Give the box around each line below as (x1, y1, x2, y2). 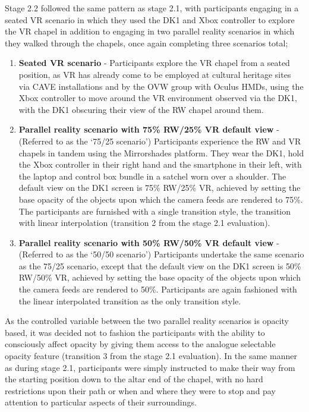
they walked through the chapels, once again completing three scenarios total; (5, 36, 288, 49)
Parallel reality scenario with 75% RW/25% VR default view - (18, 123, 279, 136)
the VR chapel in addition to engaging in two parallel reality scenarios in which (5, 25, 295, 37)
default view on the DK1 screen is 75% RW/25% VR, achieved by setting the (18, 181, 301, 194)
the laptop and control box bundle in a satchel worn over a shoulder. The (18, 169, 286, 182)
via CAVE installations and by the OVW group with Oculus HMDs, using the (18, 80, 304, 92)
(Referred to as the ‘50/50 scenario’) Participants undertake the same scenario (18, 248, 304, 260)
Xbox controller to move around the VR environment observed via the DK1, (18, 92, 297, 104)
